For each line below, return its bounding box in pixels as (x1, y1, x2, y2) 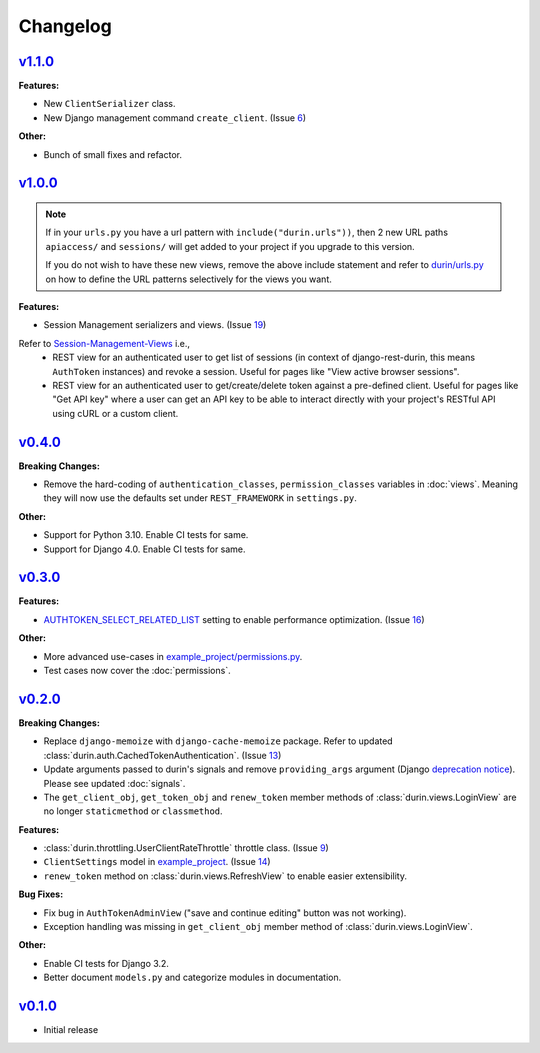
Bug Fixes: (18, 888, 64, 900)
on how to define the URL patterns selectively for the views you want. (45, 273, 332, 285)
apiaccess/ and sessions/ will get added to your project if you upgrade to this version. (45, 240, 415, 252)
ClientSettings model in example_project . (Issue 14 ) (43, 856, 271, 868)
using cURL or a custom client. (52, 407, 179, 419)
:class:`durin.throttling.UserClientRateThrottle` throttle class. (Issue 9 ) (43, 842, 329, 854)
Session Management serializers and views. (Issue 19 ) (43, 319, 267, 331)
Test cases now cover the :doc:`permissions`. (43, 665, 231, 677)
